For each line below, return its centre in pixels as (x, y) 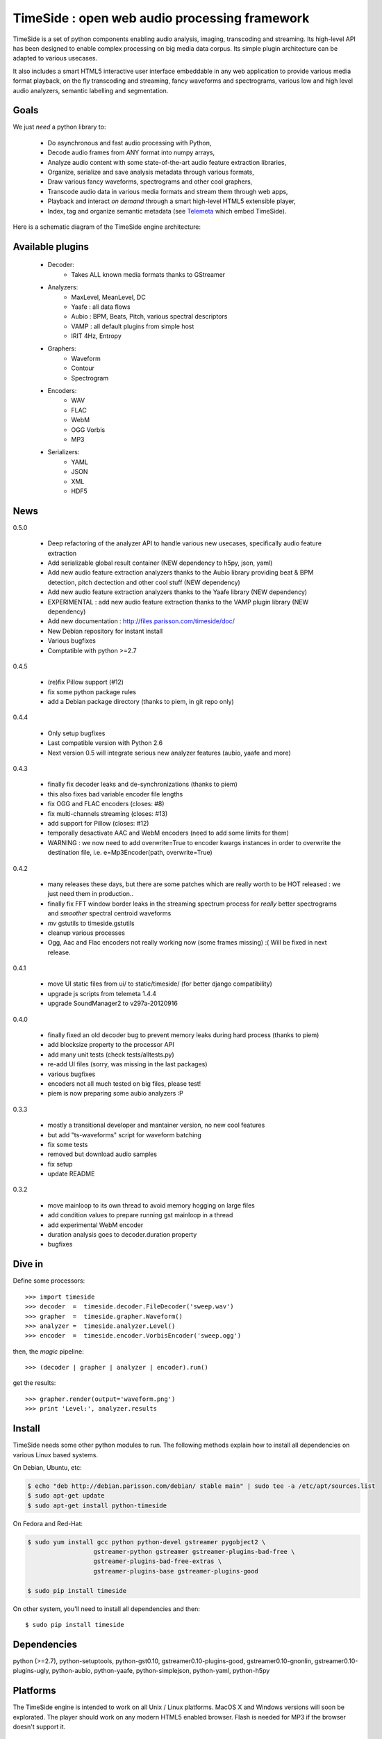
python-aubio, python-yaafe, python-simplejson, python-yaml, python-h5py (161, 1671)
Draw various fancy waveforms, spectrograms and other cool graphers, (150, 182)
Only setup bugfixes (76, 733)
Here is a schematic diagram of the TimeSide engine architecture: (107, 227)
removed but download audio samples (102, 1154)
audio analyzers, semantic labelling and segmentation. (91, 90)
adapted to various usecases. (55, 58)
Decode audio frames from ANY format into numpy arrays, (131, 152)
